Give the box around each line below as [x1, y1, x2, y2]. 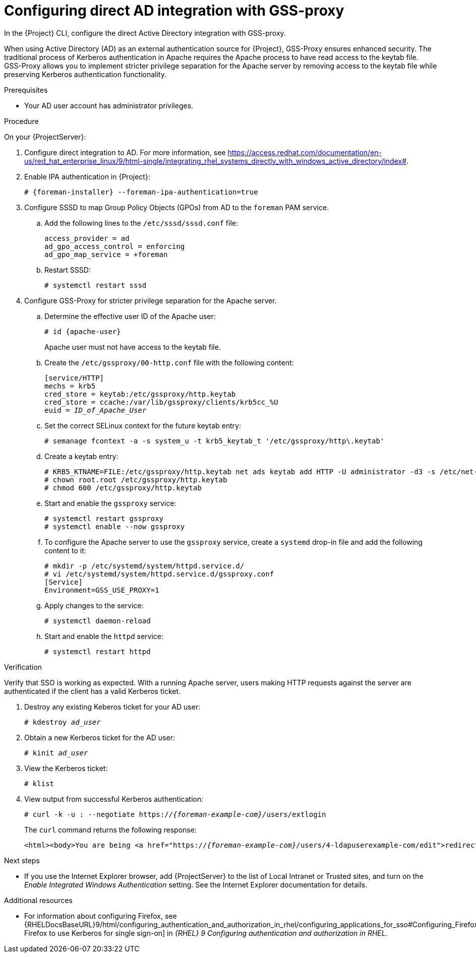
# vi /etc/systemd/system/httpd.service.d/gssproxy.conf [44, 569, 274, 578]
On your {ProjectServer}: [4, 132, 86, 141]
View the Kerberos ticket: [24, 763, 108, 773]
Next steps [4, 856, 40, 865]
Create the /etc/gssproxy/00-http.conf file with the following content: [44, 358, 294, 367]
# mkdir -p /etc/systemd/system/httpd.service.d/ [44, 561, 245, 570]
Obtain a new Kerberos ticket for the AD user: [24, 733, 175, 742]
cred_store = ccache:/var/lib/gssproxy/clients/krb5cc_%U [44, 398, 278, 406]
